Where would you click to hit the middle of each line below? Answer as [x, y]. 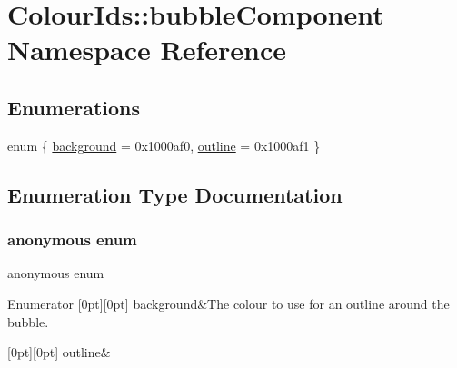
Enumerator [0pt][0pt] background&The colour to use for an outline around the [228, 303]
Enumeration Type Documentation [175, 194]
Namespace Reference [147, 50]
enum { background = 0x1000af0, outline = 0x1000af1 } [164, 145]
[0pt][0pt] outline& [59, 352]
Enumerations [74, 107]
